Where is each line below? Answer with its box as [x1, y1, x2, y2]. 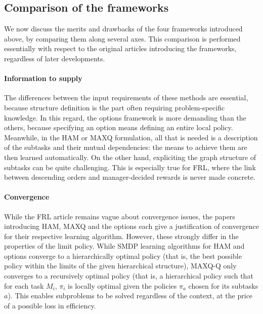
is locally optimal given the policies [68, 280, 177, 291]
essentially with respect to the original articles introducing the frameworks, [4, 43, 237, 54]
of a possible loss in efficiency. [4, 300, 96, 310]
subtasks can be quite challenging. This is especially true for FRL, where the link [4, 162, 256, 172]
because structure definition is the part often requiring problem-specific [4, 102, 225, 112]
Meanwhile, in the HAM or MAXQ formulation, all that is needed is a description [4, 132, 258, 142]
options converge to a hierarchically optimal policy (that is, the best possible [4, 250, 242, 261]
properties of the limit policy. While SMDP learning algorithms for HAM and [4, 241, 245, 251]
